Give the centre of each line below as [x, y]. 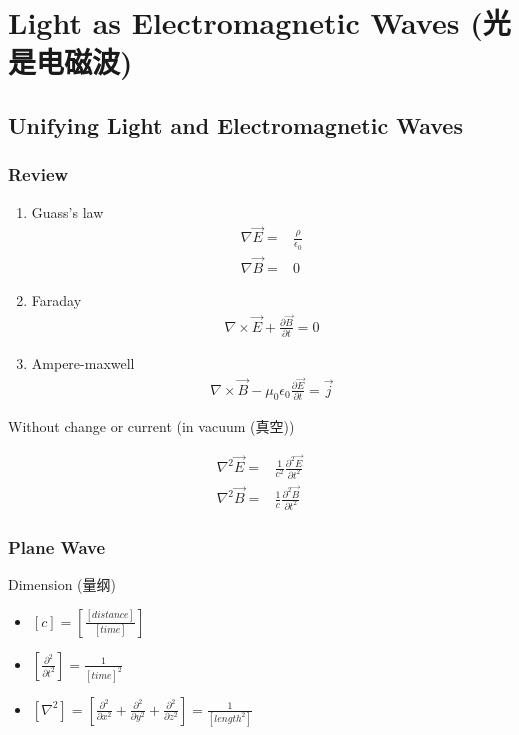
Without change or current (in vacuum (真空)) [151, 426]
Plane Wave [57, 546]
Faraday [56, 299]
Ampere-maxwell [83, 362]
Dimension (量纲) [62, 584]
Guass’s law [67, 211]
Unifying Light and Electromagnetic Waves [235, 124]
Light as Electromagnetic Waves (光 [259, 22]
